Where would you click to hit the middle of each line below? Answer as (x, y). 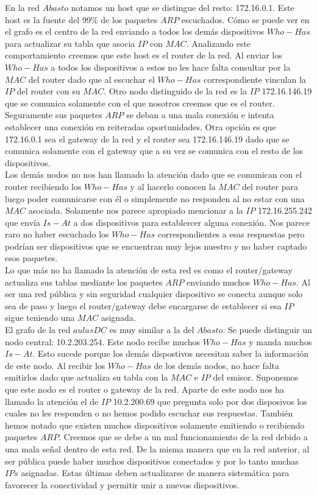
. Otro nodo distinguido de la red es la (175, 91)
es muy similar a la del (152, 330)
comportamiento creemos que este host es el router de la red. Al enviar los (144, 55)
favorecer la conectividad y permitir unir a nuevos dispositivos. (122, 484)
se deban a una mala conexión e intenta (200, 115)
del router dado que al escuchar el (91, 79)
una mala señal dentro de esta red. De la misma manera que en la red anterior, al (157, 448)
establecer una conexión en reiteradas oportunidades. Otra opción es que (141, 126)
